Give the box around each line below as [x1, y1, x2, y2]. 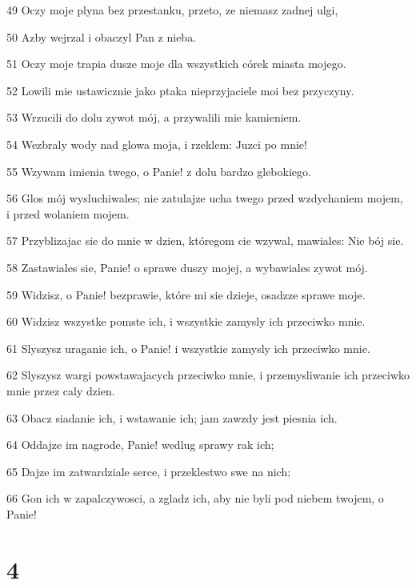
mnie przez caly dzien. [6, 382, 115, 399]
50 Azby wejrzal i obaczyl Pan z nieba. [6, 28, 197, 45]
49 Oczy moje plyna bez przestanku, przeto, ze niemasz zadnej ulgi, [6, 2, 338, 18]
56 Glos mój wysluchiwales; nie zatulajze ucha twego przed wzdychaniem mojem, [6, 190, 403, 206]
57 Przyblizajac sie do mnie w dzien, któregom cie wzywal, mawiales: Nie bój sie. [6, 232, 404, 249]
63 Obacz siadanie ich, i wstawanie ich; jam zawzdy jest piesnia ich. [6, 409, 338, 426]
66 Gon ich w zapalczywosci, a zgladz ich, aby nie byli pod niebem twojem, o [6, 490, 384, 507]
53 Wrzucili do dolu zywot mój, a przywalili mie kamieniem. [6, 109, 302, 126]
